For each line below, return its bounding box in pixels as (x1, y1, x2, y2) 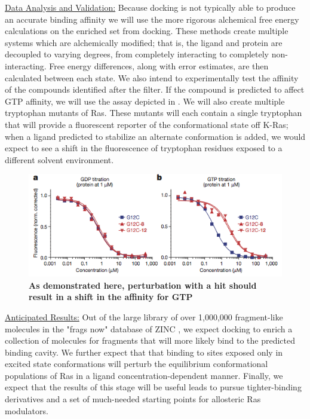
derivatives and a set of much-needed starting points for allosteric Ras (5, 393, 261, 405)
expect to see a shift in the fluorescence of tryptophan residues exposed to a (5, 142, 283, 154)
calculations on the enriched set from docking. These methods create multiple (5, 25, 288, 37)
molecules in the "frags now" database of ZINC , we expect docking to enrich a (5, 322, 293, 335)
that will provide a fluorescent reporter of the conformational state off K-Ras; (5, 118, 288, 130)
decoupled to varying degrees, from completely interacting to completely (5, 48, 269, 60)
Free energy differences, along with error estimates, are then (49, 59, 269, 72)
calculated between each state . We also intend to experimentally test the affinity (5, 71, 299, 84)
